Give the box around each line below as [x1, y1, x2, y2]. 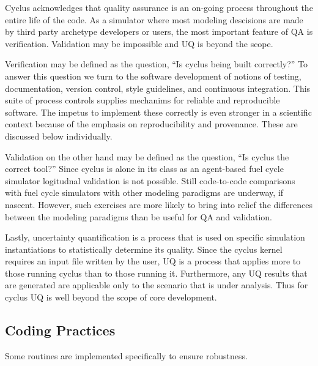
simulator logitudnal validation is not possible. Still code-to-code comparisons [5, 174, 295, 187]
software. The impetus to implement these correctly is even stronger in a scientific [5, 105, 312, 118]
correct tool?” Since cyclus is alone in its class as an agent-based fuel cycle [5, 162, 284, 175]
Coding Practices [5, 321, 116, 340]
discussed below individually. [5, 129, 113, 142]
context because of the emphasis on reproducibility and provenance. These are [5, 118, 298, 130]
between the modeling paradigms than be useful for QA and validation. [5, 210, 272, 223]
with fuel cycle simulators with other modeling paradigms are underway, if [5, 186, 284, 199]
